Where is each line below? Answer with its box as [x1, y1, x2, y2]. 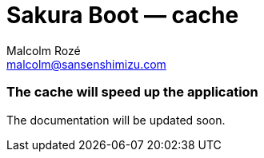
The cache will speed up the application [6, 84, 258, 101]
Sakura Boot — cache [6, 2, 239, 29]
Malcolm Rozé [6, 43, 81, 57]
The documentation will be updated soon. [6, 113, 226, 127]
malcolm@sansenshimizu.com [6, 57, 166, 71]
